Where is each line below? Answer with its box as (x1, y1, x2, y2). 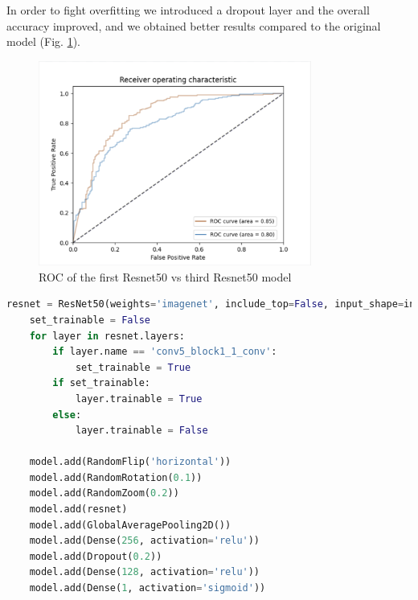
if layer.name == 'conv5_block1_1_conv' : (52, 346, 277, 358)
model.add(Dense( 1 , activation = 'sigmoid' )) (29, 582, 266, 594)
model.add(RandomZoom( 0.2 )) (29, 487, 179, 499)
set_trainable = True (75, 361, 191, 373)
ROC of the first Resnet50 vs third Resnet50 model (39, 268, 292, 285)
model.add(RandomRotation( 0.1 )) (29, 471, 203, 483)
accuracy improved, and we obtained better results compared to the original (6, 17, 381, 34)
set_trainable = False (29, 314, 150, 326)
